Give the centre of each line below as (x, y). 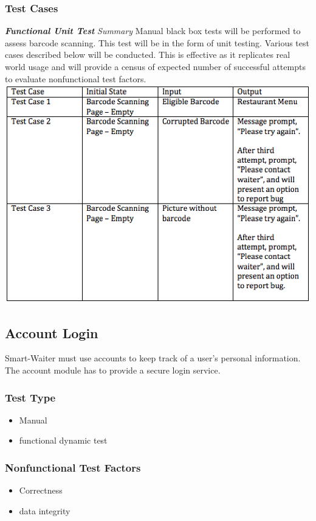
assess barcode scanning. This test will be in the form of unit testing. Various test (157, 42)
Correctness (41, 490)
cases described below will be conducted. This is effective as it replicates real (148, 55)
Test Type (30, 397)
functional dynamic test (63, 440)
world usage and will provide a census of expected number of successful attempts (155, 66)
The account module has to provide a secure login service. (113, 370)
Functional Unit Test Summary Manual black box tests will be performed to (153, 31)
